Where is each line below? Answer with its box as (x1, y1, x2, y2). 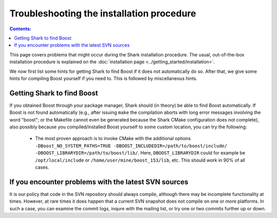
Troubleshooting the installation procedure (9, 8, 196, 19)
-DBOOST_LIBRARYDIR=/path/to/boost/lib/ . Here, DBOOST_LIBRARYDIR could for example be (35, 150, 246, 156)
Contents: (9, 26, 32, 32)
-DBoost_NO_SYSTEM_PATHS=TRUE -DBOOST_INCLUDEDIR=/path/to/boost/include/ (35, 143, 228, 149)
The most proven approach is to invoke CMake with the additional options (35, 135, 191, 142)
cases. (35, 164, 49, 170)
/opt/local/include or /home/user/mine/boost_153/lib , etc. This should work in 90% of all (35, 157, 246, 163)
